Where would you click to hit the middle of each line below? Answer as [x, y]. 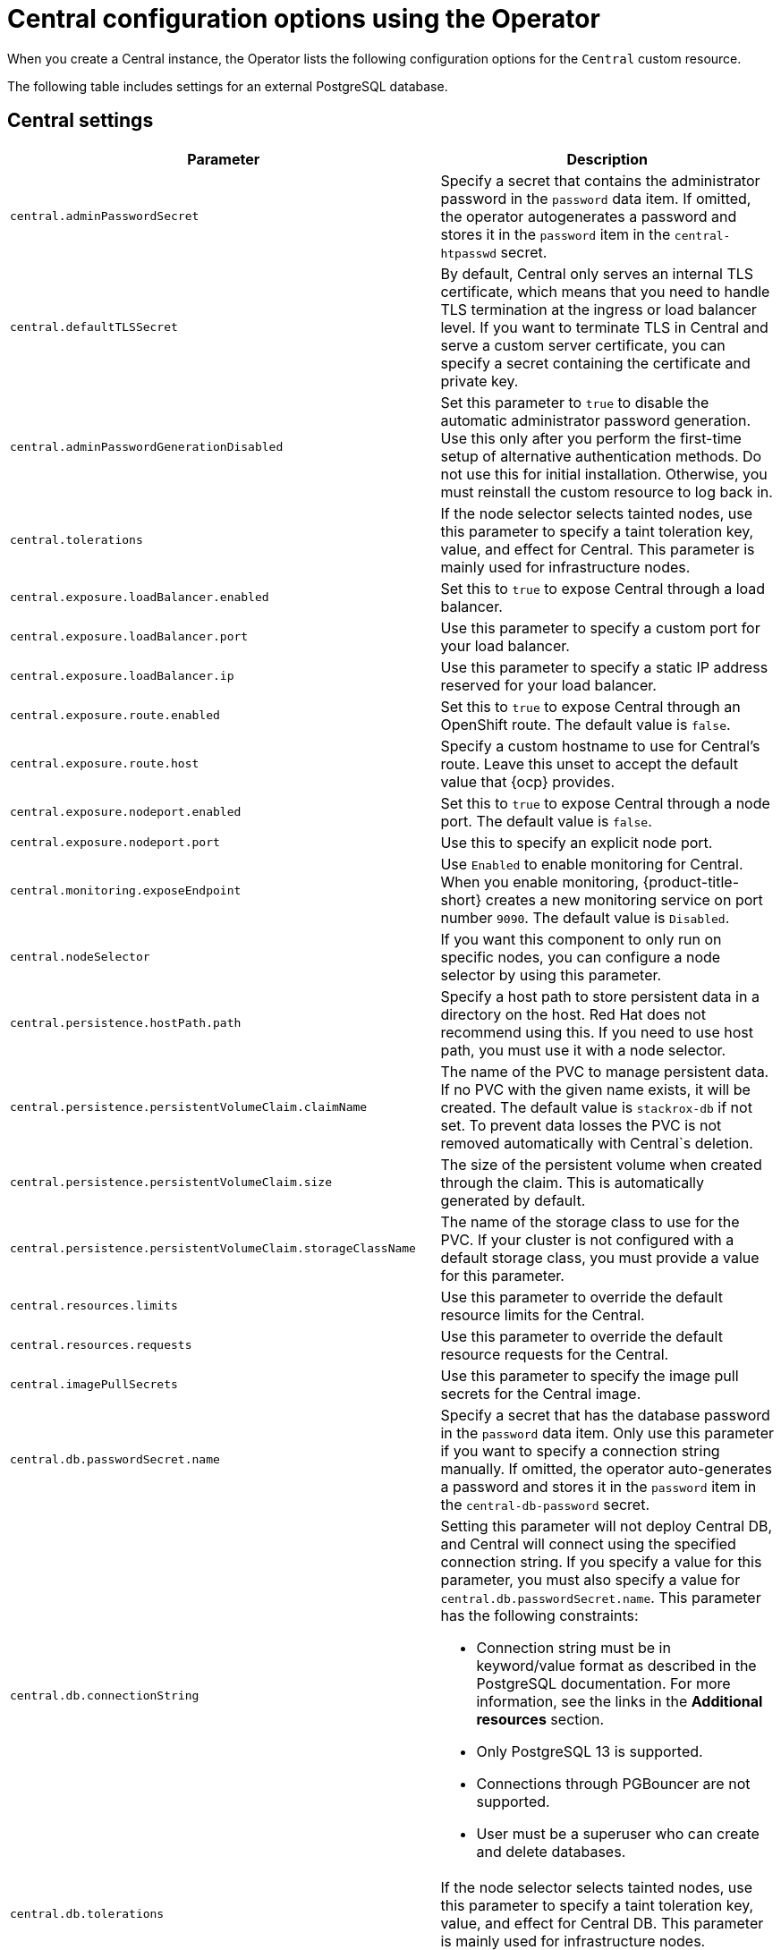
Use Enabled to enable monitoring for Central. [592, 864]
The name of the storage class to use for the [590, 1221]
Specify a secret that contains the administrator [600, 180]
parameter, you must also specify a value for [590, 1579]
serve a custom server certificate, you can [583, 345]
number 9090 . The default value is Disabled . [585, 917]
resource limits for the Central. [543, 1314]
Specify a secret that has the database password [605, 1415]
